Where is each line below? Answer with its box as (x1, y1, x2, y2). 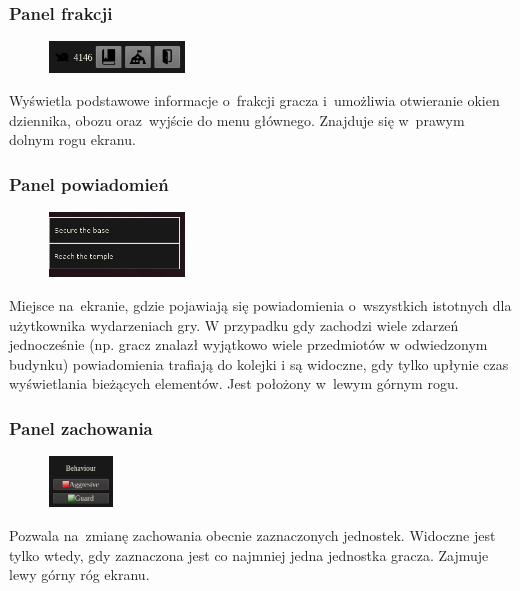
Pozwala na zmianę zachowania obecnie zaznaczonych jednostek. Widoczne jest (9, 524, 496, 545)
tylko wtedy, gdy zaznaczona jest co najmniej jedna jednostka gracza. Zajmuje (9, 544, 489, 565)
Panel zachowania (9, 415, 153, 440)
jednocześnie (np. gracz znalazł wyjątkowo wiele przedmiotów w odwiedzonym (9, 334, 488, 355)
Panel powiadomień (9, 171, 169, 196)
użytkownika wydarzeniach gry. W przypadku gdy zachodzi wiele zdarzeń (9, 314, 459, 335)
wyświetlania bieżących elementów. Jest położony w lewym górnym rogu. (9, 373, 459, 394)
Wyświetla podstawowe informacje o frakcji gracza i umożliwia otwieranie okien (9, 90, 500, 111)
